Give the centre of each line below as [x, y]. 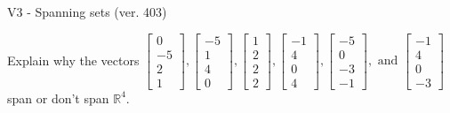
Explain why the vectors [73, 60]
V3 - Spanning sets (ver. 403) [87, 11]
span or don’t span [58, 98]
